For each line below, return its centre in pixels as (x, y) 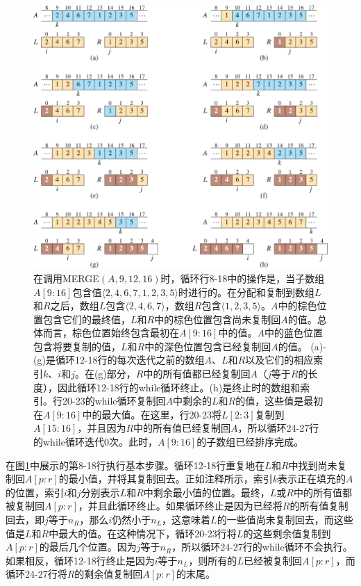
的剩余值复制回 (109, 574)
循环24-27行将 (36, 574)
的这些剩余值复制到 (287, 533)
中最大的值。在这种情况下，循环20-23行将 (143, 533)
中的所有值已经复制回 (182, 428)
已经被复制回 (272, 560)
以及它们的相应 (279, 360)
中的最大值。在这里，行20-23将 (152, 414)
